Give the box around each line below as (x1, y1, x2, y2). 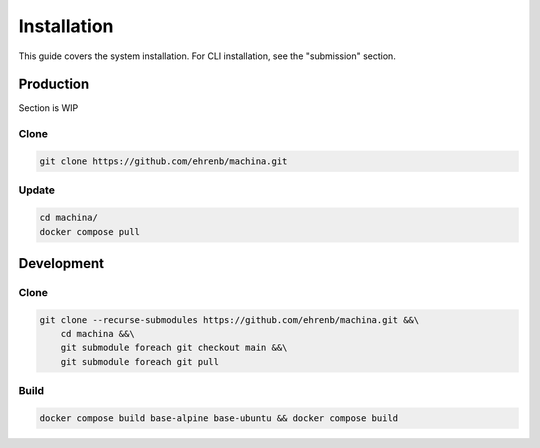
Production (18, 76, 90, 93)
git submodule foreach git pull (60, 356, 220, 367)
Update (18, 183, 55, 197)
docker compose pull (39, 226, 140, 237)
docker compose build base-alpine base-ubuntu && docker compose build (39, 413, 399, 424)
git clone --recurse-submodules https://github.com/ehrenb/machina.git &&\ (39, 314, 420, 325)
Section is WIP (18, 102, 79, 114)
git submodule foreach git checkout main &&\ (60, 342, 288, 354)
